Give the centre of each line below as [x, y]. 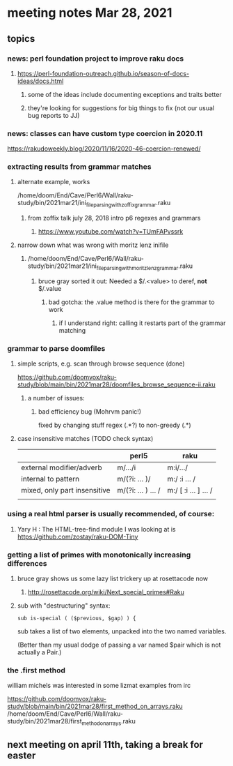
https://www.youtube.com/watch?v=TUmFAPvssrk [111, 232]
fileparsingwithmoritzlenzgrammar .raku [145, 267]
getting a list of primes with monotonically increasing [99, 555]
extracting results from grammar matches [79, 167]
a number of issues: [56, 398]
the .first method [37, 670]
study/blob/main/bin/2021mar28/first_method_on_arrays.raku [95, 707]
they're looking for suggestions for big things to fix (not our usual [121, 108]
